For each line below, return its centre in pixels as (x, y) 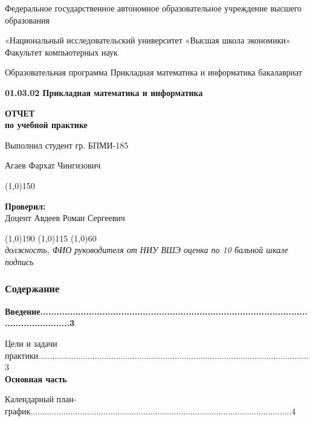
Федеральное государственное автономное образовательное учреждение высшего (153, 8)
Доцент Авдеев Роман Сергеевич (65, 218)
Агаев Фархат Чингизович (53, 165)
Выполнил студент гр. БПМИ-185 (67, 145)
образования (27, 20)
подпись (19, 261)
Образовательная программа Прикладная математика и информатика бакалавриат (154, 72)
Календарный (29, 399)
